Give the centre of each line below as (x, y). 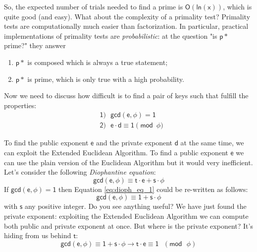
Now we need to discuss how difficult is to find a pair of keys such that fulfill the (126, 95)
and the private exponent (134, 143)
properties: (20, 105)
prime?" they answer (35, 45)
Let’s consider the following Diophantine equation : (80, 172)
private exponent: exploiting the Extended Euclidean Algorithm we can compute (126, 216)
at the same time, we (212, 143)
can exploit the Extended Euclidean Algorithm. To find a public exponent (116, 152)
